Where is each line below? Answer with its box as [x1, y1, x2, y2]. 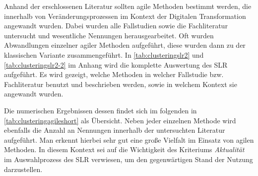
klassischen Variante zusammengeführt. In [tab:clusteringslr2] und [4, 49, 204, 60]
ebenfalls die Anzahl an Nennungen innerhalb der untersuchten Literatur [4, 125, 225, 135]
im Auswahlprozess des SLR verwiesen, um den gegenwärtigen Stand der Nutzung [4, 154, 253, 164]
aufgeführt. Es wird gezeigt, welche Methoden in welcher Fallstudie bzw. [4, 69, 224, 80]
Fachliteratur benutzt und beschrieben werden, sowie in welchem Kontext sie [4, 79, 237, 89]
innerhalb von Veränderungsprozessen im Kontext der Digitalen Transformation [4, 10, 246, 21]
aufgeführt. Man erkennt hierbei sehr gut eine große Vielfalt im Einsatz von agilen [4, 134, 254, 145]
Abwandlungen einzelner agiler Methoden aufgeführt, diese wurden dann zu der [4, 40, 246, 50]
